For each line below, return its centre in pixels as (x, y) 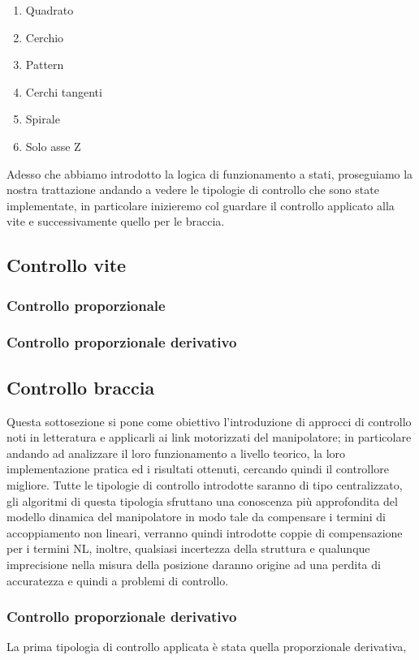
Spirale (43, 119)
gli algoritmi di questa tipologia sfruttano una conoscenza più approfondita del (202, 500)
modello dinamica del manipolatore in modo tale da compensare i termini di (196, 517)
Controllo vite (67, 265)
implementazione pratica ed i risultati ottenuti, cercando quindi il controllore (198, 469)
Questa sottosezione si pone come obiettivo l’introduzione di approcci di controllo (209, 421)
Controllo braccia (81, 387)
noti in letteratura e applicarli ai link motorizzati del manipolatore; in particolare (209, 437)
